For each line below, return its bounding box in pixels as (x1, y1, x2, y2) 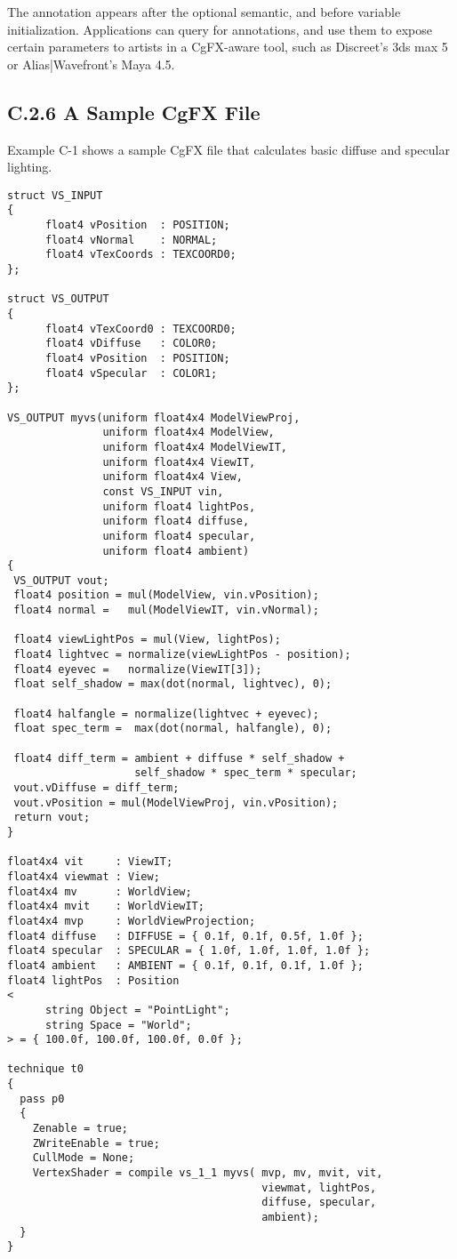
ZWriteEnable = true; (32, 1136, 160, 1150)
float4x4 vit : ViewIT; (7, 855, 173, 869)
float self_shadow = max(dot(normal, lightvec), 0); (13, 678, 333, 691)
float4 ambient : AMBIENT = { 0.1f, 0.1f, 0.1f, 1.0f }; (7, 958, 364, 972)
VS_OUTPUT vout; (13, 573, 109, 587)
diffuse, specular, (261, 1196, 377, 1209)
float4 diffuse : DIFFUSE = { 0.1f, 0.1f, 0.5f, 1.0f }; (7, 929, 364, 942)
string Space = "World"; (44, 1018, 192, 1031)
